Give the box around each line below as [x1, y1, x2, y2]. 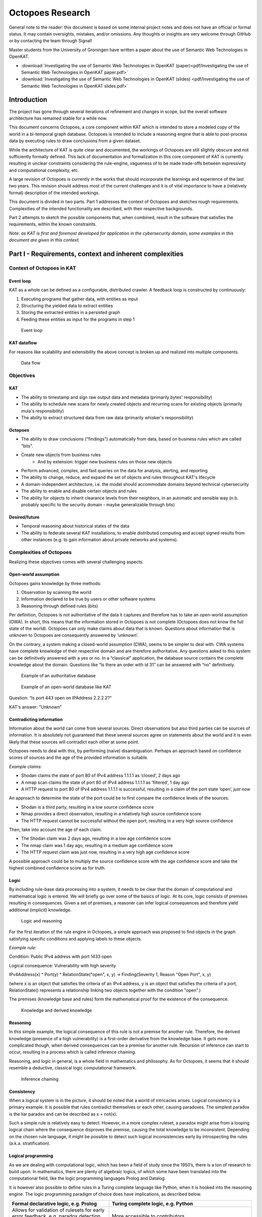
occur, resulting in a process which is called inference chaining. [9, 1049, 136, 1055]
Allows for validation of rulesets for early [12, 1206, 105, 1213]
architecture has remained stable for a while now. [9, 115, 108, 121]
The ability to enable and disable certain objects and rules [21, 488, 137, 494]
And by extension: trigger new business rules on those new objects [37, 459, 172, 464]
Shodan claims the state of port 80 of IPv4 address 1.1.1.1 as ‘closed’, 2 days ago [21, 773, 180, 778]
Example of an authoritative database [21, 673, 96, 679]
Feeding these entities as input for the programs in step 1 [21, 316, 135, 322]
